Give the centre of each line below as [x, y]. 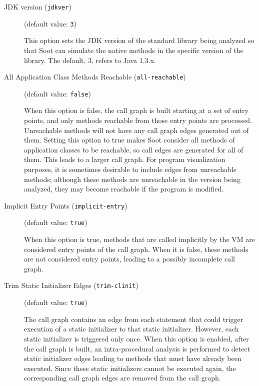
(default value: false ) [57, 93]
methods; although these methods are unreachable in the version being [132, 179]
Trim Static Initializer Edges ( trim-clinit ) [71, 285]
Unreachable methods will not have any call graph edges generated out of [136, 130]
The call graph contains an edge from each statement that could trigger [134, 319]
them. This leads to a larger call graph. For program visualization [125, 159]
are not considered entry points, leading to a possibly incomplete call [129, 259]
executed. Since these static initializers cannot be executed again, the [130, 368]
